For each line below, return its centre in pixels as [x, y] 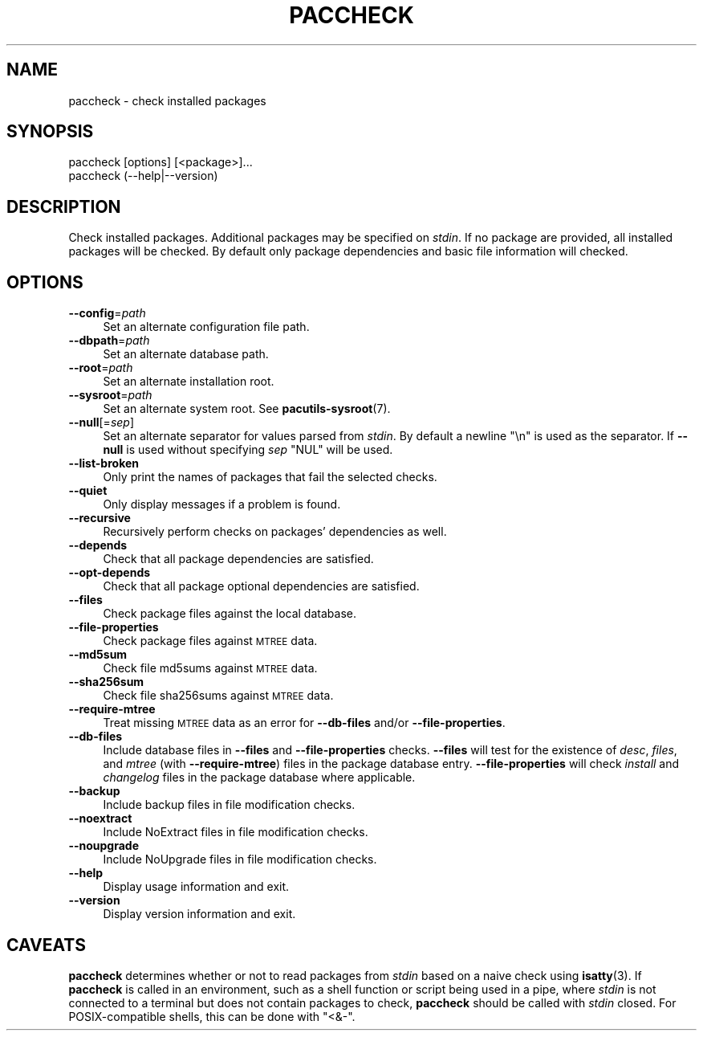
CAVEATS [46, 945]
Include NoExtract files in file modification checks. [236, 832]
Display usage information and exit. [196, 887]
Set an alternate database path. [186, 354]
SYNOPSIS [50, 132]
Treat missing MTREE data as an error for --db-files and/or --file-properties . [304, 723]
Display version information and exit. [199, 914]
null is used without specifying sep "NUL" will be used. [248, 450]
